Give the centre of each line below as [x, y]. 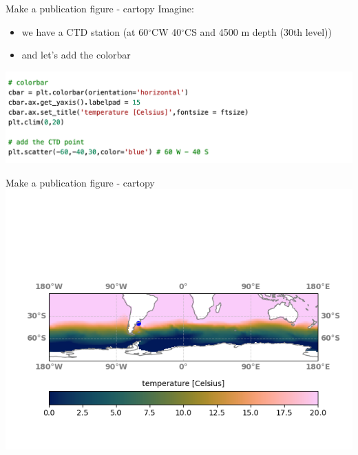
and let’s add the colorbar [76, 55]
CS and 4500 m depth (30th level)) [258, 31]
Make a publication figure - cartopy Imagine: [100, 8]
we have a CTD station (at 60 [85, 31]
